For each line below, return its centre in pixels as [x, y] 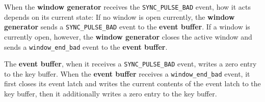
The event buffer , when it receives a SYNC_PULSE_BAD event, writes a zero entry [130, 64]
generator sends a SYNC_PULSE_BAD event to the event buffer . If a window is [127, 27]
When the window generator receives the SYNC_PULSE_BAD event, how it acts [127, 7]
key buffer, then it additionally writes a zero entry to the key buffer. [111, 94]
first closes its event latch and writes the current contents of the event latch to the [132, 83]
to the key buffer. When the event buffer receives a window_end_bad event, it [127, 73]
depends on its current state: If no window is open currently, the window [120, 16]
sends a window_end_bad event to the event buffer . [86, 46]
